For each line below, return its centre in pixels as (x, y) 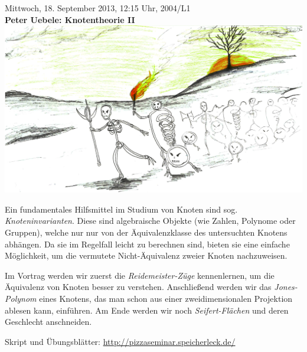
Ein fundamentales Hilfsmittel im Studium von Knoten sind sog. (121, 209)
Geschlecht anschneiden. (48, 322)
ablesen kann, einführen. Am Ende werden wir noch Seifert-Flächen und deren (147, 310)
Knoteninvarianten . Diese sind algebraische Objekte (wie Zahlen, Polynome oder (150, 221)
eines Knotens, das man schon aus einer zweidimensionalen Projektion (166, 298)
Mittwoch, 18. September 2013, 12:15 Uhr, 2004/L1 (98, 8)
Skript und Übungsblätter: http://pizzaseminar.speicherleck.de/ (120, 341)
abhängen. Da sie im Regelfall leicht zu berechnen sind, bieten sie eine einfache (147, 244)
